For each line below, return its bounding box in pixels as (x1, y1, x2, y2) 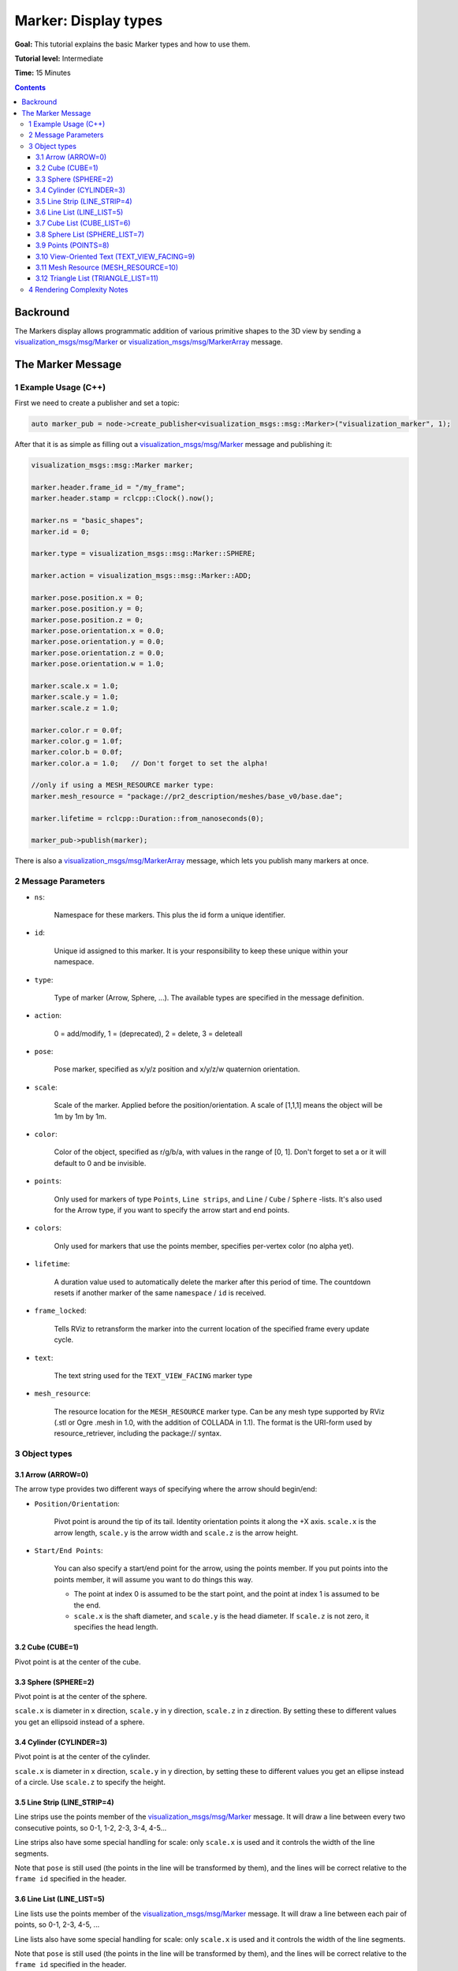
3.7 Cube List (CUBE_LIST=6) (35, 218, 131, 228)
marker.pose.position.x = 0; (31, 593, 144, 602)
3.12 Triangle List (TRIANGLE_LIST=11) (35, 274, 159, 283)
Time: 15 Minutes (14, 68, 71, 78)
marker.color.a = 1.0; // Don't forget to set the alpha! (31, 758, 269, 768)
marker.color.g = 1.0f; (31, 736, 124, 745)
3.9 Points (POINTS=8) (35, 240, 110, 250)
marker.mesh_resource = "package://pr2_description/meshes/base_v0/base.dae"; (31, 792, 343, 800)
